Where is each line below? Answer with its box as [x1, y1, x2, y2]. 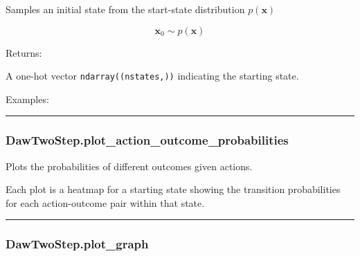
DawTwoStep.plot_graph [6, 235, 149, 253]
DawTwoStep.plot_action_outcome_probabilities [6, 131, 289, 149]
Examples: [6, 91, 49, 106]
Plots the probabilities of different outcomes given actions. [6, 158, 253, 173]
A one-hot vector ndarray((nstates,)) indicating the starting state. [6, 68, 299, 83]
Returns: [6, 45, 42, 60]
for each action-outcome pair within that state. [6, 195, 205, 210]
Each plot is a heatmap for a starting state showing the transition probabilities [6, 182, 341, 196]
